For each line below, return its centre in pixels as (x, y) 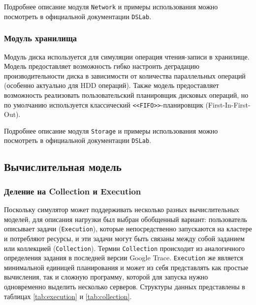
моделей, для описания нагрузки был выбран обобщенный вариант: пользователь (126, 219)
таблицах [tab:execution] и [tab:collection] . (68, 296)
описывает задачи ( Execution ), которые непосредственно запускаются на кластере (128, 229)
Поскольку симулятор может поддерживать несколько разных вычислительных (122, 209)
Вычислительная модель (63, 167)
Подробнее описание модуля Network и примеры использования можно (111, 6)
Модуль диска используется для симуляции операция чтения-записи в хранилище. (127, 56)
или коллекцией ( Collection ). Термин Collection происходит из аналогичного (125, 248)
